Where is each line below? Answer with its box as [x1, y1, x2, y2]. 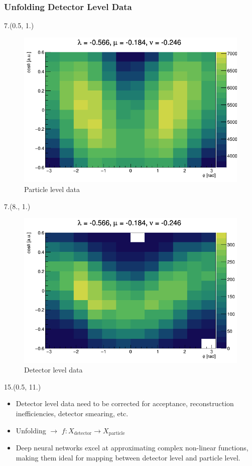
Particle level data [24, 183, 80, 194]
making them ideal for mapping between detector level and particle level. [16, 452, 240, 462]
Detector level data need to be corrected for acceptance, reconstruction [16, 398, 234, 409]
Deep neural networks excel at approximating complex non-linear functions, [16, 442, 248, 453]
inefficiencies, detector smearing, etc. [16, 408, 129, 419]
